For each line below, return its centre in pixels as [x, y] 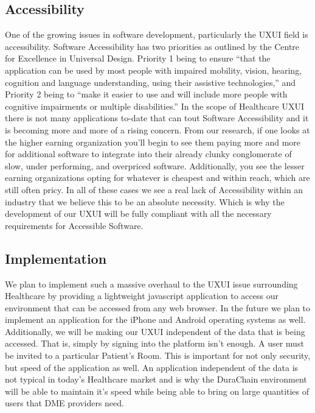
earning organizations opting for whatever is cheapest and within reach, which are [157, 178]
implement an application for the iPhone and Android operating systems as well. [155, 319]
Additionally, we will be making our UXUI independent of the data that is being [155, 331]
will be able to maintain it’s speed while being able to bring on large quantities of [157, 391]
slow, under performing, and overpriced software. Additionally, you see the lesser [155, 165]
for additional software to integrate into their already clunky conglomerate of [148, 154]
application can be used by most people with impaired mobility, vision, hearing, [154, 70]
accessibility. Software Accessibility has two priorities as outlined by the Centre [152, 46]
